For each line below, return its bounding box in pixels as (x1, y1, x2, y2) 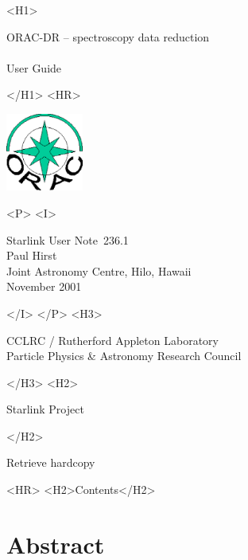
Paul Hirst (6, 247, 57, 264)
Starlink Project (6, 401, 84, 417)
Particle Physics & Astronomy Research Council (6, 347, 242, 364)
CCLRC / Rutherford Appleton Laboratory (6, 331, 219, 348)
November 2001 (6, 278, 82, 295)
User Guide (6, 59, 62, 76)
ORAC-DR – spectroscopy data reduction (6, 28, 210, 45)
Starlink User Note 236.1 (6, 231, 129, 248)
